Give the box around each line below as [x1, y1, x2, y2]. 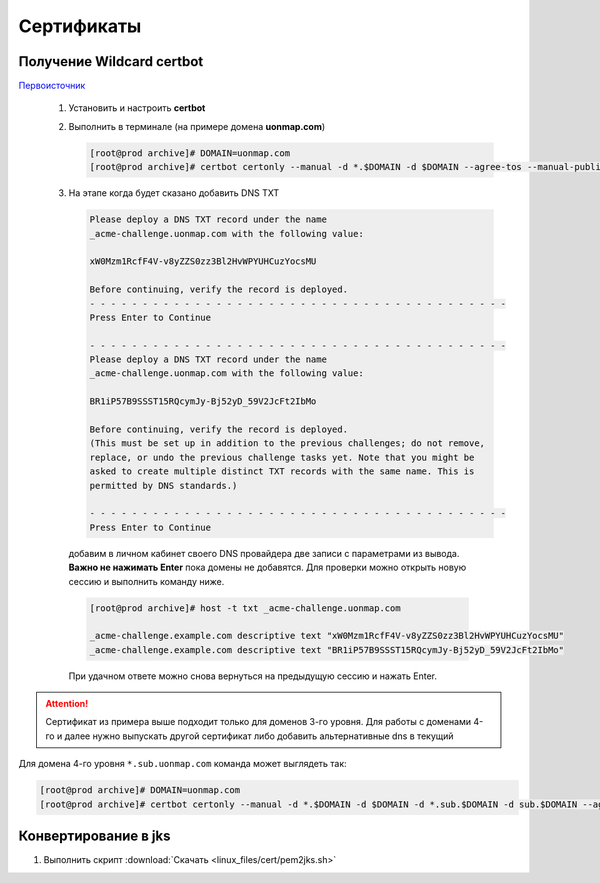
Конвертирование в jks [18, 828, 171, 845]
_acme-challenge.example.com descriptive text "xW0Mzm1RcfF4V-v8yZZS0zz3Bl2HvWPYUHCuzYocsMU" [89, 630, 565, 642]
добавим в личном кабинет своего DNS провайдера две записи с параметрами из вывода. [68, 547, 460, 559]
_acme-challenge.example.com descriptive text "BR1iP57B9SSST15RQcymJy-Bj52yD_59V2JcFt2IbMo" [89, 644, 565, 655]
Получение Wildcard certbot [18, 53, 204, 70]
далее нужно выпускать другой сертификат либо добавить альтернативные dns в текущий [64, 730, 454, 742]
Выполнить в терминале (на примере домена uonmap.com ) [68, 120, 326, 132]
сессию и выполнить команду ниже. [68, 575, 225, 587]
